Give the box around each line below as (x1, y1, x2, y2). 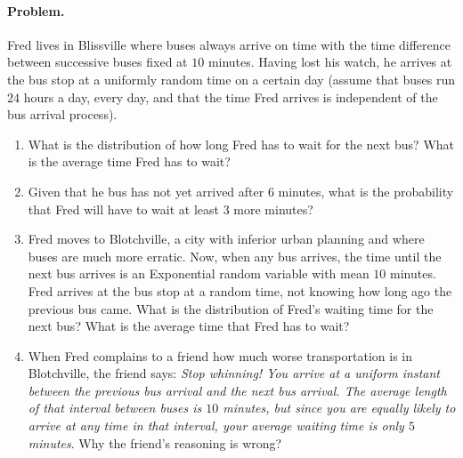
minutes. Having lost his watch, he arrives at (207, 52, 452, 71)
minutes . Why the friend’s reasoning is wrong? (28, 433, 282, 452)
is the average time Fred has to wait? (28, 152, 231, 171)
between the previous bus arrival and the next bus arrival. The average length (28, 381, 447, 399)
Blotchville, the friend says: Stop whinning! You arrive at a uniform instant (28, 364, 441, 382)
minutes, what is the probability (278, 181, 454, 200)
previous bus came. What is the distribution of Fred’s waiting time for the (28, 299, 434, 317)
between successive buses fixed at (7, 52, 188, 71)
